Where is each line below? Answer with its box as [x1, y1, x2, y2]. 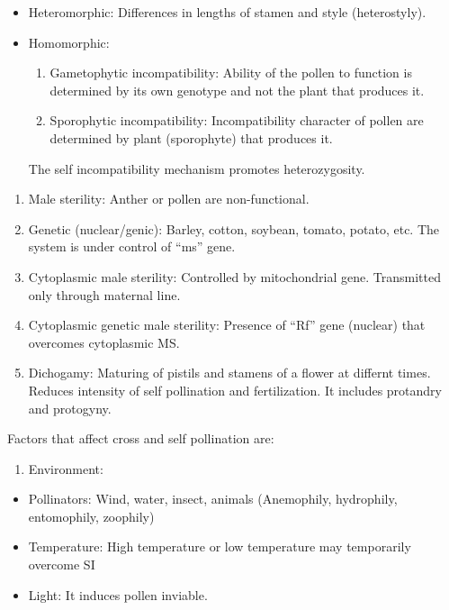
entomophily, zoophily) [28, 506, 155, 525]
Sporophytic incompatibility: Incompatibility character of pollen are [49, 111, 424, 130]
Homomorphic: [28, 32, 110, 51]
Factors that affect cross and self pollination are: [7, 429, 274, 448]
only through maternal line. [28, 285, 181, 304]
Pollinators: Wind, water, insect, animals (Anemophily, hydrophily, [28, 489, 398, 508]
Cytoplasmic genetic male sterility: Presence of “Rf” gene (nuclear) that [28, 315, 426, 334]
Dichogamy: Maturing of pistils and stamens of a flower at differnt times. [28, 363, 431, 382]
